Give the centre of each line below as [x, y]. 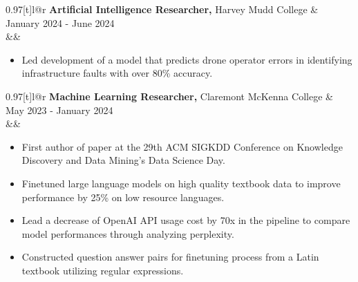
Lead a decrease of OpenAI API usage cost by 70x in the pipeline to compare [186, 220]
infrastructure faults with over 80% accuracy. [117, 73]
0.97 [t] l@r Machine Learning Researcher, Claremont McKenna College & [169, 96]
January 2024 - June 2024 [60, 22]
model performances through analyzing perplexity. [128, 233]
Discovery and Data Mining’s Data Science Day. [123, 160]
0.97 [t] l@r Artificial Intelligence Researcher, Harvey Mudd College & [162, 9]
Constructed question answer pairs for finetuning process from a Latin [170, 257]
